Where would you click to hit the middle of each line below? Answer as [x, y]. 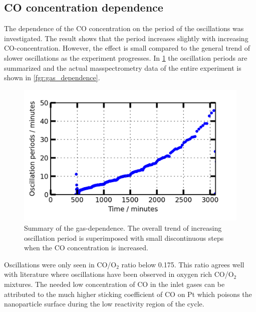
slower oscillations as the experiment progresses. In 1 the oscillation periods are [126, 57]
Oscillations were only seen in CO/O [60, 264]
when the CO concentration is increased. [86, 248]
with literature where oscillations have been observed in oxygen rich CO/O [119, 274]
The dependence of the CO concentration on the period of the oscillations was [124, 28]
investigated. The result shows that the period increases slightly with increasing [126, 38]
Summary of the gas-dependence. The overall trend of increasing [123, 228]
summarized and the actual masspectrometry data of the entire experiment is [123, 67]
